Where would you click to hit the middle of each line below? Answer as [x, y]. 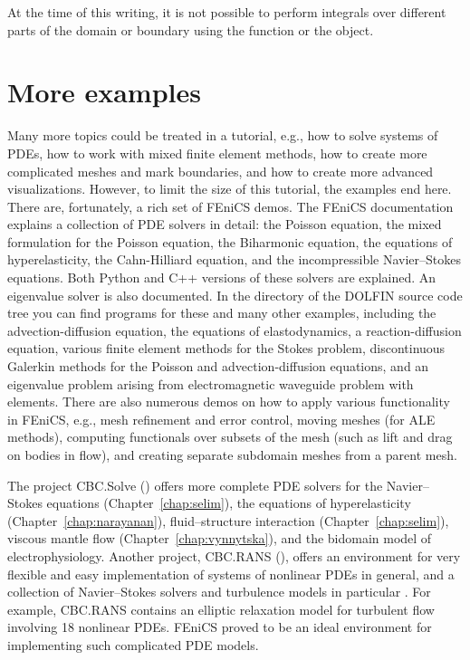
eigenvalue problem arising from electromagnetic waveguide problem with [211, 383]
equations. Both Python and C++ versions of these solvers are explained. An [222, 277]
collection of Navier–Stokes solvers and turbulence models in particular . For [219, 592]
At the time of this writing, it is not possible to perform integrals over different [227, 12]
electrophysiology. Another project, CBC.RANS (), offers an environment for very [234, 555]
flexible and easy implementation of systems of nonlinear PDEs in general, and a [231, 574]
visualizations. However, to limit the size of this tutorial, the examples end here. [230, 189]
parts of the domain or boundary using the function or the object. [191, 29]
